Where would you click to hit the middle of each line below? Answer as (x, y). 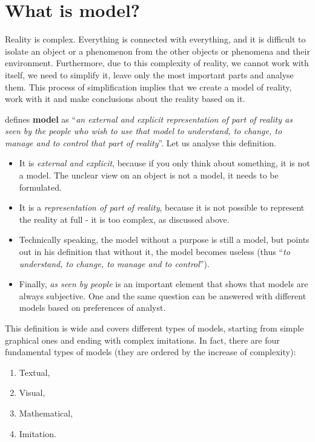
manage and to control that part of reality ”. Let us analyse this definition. (141, 142)
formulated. (40, 187)
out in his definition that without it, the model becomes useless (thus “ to (154, 252)
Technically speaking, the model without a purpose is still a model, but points (164, 240)
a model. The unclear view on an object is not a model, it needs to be (149, 175)
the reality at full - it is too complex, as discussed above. (124, 219)
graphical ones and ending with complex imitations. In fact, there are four (142, 340)
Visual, (32, 393)
